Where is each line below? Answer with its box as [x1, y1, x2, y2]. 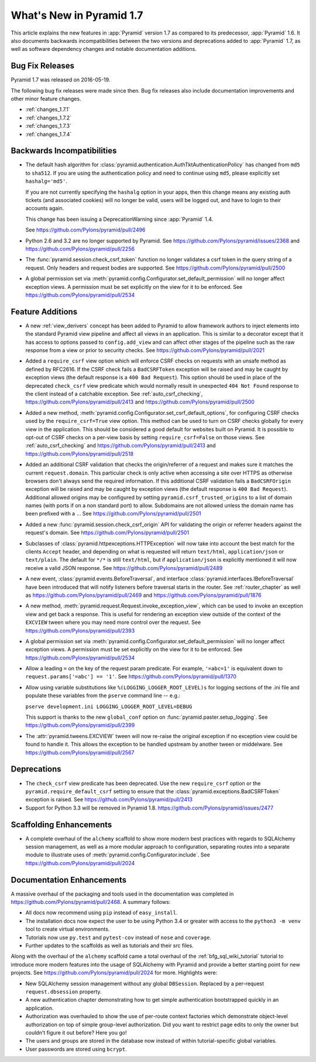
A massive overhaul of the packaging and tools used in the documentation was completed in [11, 890, 234, 897]
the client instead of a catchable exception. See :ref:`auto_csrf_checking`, [25, 390, 203, 397]
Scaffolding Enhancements [11, 819, 112, 829]
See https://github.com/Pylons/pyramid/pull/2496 [25, 226, 146, 234]
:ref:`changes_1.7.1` [25, 106, 70, 113]
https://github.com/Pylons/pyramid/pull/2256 [25, 245, 135, 252]
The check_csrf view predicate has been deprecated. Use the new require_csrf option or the [25, 780, 261, 787]
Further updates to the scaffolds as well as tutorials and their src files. [25, 942, 194, 949]
